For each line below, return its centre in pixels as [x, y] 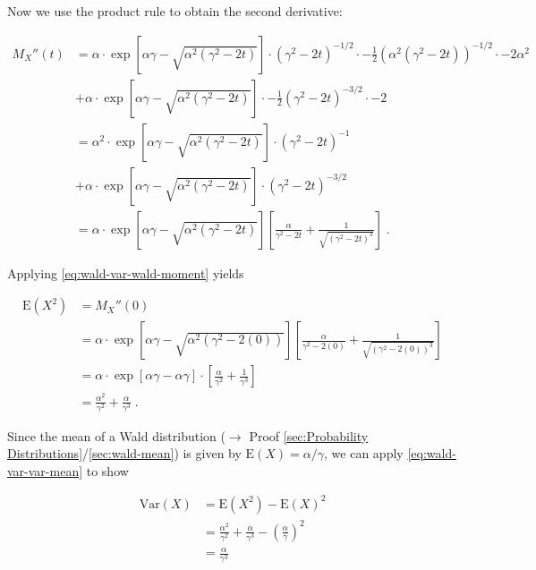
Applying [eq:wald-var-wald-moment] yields [126, 272]
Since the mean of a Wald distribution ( [116, 435]
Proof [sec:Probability [309, 435]
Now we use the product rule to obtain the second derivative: [175, 11]
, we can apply [364, 453]
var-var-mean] [45, 470]
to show [107, 470]
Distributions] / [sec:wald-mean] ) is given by [124, 453]
